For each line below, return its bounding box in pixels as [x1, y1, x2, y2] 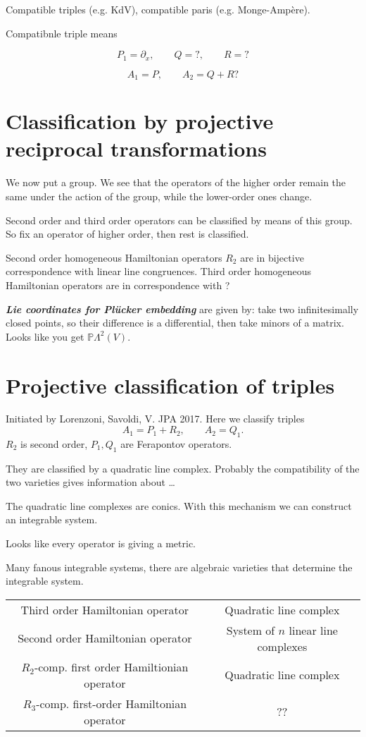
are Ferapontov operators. [120, 436, 232, 451]
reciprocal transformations [6, 134, 267, 163]
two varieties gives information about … [6, 475, 175, 489]
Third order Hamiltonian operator [20, 601, 189, 618]
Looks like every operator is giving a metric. [6, 536, 196, 551]
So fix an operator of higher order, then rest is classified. [6, 226, 249, 241]
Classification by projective [6, 106, 274, 135]
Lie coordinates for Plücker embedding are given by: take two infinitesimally [6, 301, 359, 316]
